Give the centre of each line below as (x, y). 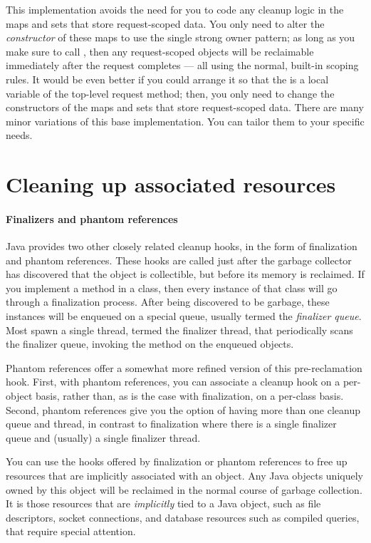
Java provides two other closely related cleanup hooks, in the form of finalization (182, 246)
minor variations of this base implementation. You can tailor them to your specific (185, 121)
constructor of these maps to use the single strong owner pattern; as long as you (181, 37)
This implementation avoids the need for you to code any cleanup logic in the (175, 9)
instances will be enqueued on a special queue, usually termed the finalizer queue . (184, 316)
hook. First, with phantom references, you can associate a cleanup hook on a (173, 382)
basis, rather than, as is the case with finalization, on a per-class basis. (189, 396)
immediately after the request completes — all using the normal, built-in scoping (182, 65)
